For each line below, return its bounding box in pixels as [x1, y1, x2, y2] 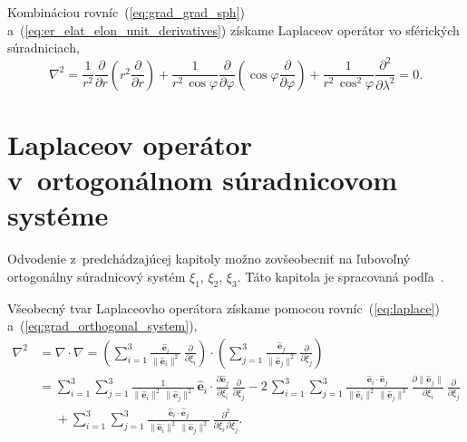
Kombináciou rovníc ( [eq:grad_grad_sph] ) [7, 3, 245, 21]
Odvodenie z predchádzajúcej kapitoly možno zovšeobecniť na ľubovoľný [7, 249, 411, 268]
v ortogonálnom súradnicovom [7, 161, 398, 198]
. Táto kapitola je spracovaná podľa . [237, 266, 444, 285]
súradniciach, [7, 38, 80, 57]
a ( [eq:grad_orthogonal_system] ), [7, 316, 198, 335]
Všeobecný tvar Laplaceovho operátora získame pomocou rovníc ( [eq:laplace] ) [7, 298, 440, 317]
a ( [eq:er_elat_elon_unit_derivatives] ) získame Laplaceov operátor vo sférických [7, 20, 460, 39]
